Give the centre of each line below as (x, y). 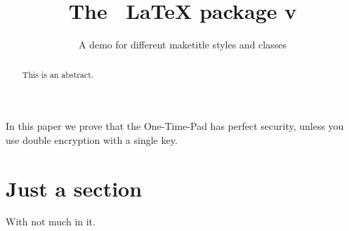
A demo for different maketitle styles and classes (183, 45)
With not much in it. (51, 222)
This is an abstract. (58, 74)
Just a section (74, 188)
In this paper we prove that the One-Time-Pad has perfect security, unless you (175, 126)
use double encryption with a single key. (92, 139)
